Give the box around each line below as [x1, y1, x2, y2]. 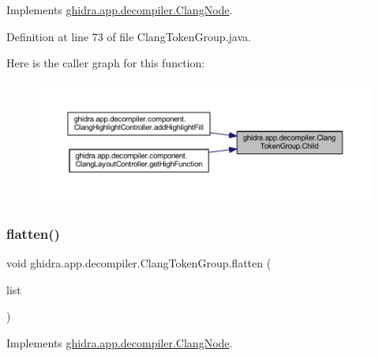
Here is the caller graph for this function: [6, 55, 205, 71]
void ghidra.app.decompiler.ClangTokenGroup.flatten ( [6, 255, 272, 271]
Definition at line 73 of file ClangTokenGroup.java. [6, 28, 251, 44]
